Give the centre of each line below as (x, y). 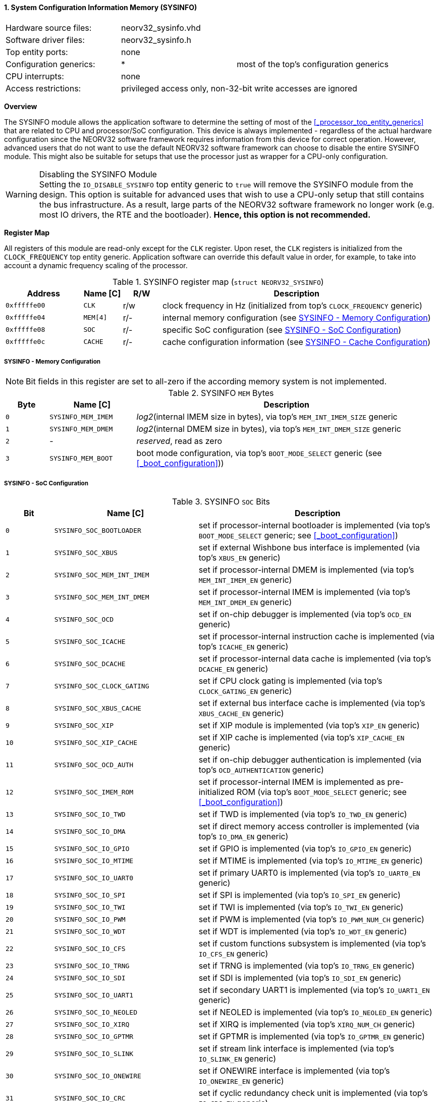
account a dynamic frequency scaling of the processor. (96, 265)
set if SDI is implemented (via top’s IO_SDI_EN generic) (300, 978)
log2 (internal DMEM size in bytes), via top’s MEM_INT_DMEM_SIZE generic (269, 429)
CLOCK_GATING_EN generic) (245, 691)
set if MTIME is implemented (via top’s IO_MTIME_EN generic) (311, 861)
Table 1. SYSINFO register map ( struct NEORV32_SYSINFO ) (218, 282)
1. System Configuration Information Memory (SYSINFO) (101, 7)
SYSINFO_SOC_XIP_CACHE (96, 742)
